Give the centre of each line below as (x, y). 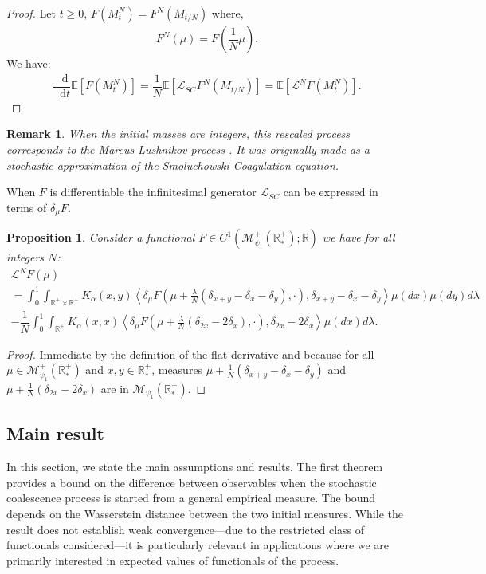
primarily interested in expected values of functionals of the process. (173, 560)
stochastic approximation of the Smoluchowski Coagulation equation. (173, 165)
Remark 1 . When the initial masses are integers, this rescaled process (178, 134)
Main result (55, 433)
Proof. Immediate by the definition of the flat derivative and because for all (190, 354)
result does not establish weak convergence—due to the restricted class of (186, 529)
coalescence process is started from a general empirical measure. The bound (191, 498)
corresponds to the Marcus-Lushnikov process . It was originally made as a (188, 149)
